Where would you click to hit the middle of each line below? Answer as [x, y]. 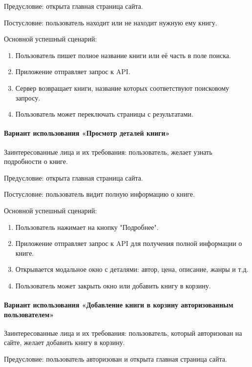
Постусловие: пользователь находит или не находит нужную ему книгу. [111, 22]
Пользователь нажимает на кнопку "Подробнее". [87, 227]
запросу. [28, 97]
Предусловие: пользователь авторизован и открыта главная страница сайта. [115, 359]
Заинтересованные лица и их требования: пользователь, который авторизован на [123, 333]
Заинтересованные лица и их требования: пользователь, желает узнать [108, 152]
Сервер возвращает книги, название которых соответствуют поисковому [122, 88]
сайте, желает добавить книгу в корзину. [64, 342]
